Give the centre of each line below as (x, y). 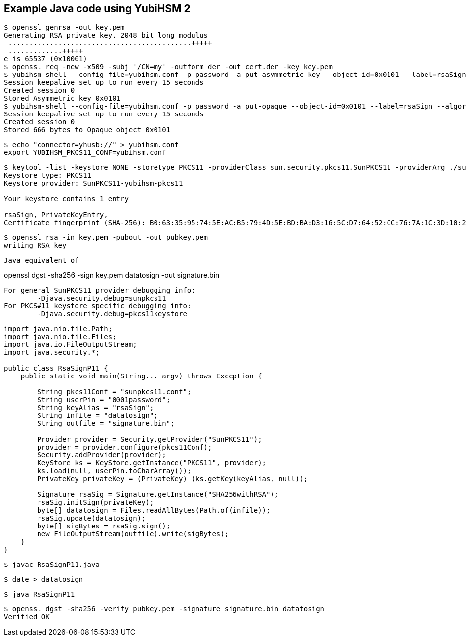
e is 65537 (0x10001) (46, 59)
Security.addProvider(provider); (102, 455)
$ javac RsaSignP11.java (52, 565)
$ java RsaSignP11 (39, 594)
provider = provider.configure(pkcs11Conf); (125, 447)
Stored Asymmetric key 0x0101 (62, 98)
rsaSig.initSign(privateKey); (96, 503)
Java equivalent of (41, 260)
